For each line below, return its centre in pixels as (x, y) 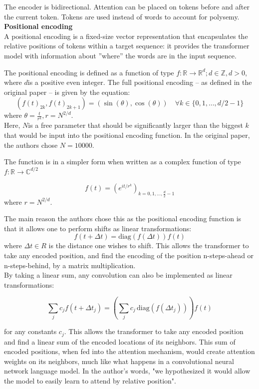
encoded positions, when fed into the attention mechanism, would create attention (129, 351)
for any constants (30, 331)
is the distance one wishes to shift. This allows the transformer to (149, 245)
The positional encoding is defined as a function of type (89, 72)
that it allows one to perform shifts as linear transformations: (98, 228)
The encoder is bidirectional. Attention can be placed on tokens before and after (127, 6)
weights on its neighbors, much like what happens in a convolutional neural (119, 361)
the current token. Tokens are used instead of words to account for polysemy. (122, 16)
